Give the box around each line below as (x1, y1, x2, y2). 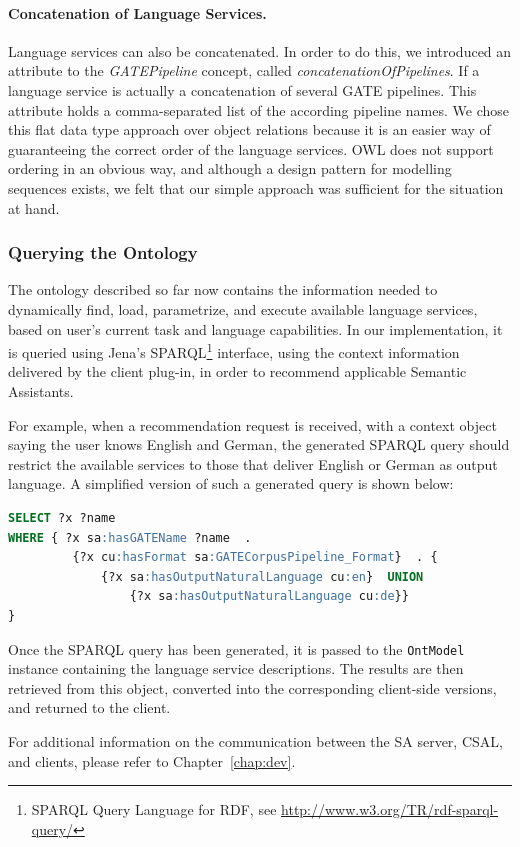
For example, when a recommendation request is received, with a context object (8, 414, 497, 435)
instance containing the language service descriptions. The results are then (8, 658, 464, 679)
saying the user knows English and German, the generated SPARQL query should (8, 434, 510, 455)
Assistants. (8, 380, 74, 401)
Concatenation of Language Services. (8, 2, 267, 23)
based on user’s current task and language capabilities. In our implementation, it (8, 318, 503, 339)
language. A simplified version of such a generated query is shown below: (8, 473, 454, 494)
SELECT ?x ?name (8, 510, 116, 525)
